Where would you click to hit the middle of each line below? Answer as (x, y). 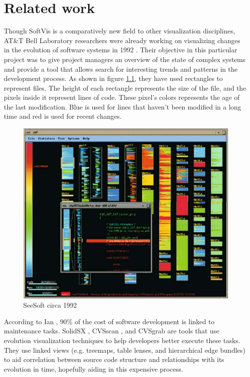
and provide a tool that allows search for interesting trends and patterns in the (121, 69)
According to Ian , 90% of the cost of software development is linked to (109, 321)
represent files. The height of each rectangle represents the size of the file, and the (125, 87)
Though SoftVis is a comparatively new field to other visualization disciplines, (120, 31)
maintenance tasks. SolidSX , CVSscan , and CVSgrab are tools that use (112, 331)
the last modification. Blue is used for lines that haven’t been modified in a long (123, 106)
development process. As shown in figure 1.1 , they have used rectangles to (113, 78)
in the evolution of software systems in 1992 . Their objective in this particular (121, 50)
